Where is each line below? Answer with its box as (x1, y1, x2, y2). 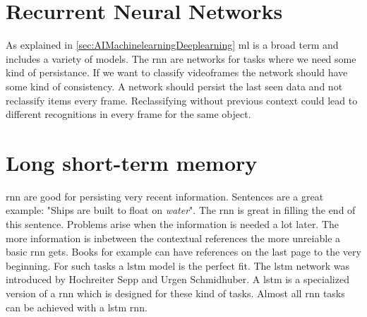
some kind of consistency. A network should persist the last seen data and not (6, 78, 343, 93)
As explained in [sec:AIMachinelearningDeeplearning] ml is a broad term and (6, 37, 339, 52)
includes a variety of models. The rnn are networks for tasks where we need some (6, 51, 356, 66)
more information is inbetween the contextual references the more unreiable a (6, 230, 341, 245)
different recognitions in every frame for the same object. (6, 107, 251, 121)
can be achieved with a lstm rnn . (6, 299, 148, 314)
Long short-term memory (6, 148, 258, 177)
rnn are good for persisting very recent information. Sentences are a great (6, 189, 324, 203)
